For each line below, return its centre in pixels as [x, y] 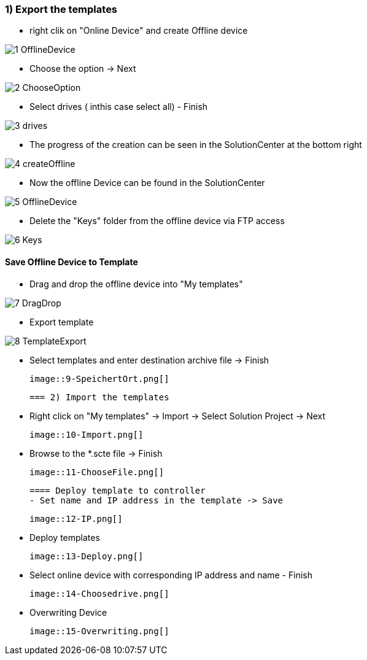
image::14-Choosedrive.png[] [99, 593]
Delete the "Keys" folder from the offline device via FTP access [157, 221]
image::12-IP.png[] [76, 518]
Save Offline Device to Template [71, 262]
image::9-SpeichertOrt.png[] [99, 379]
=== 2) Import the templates [99, 397]
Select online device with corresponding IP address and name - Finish [171, 575]
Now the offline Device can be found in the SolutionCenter [147, 183]
